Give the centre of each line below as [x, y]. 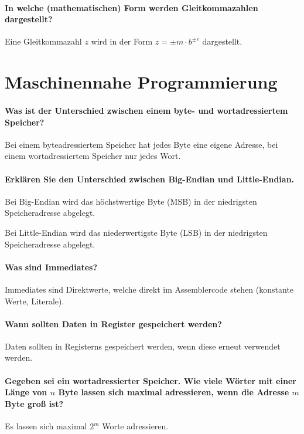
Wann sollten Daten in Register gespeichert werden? [113, 323]
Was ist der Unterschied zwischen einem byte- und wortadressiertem [146, 110]
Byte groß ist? [34, 403]
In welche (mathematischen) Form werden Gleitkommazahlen [131, 7]
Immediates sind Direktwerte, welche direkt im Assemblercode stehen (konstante [149, 289]
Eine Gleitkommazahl [43, 41]
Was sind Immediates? [51, 267]
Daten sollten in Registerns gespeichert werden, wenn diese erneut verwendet [143, 346]
